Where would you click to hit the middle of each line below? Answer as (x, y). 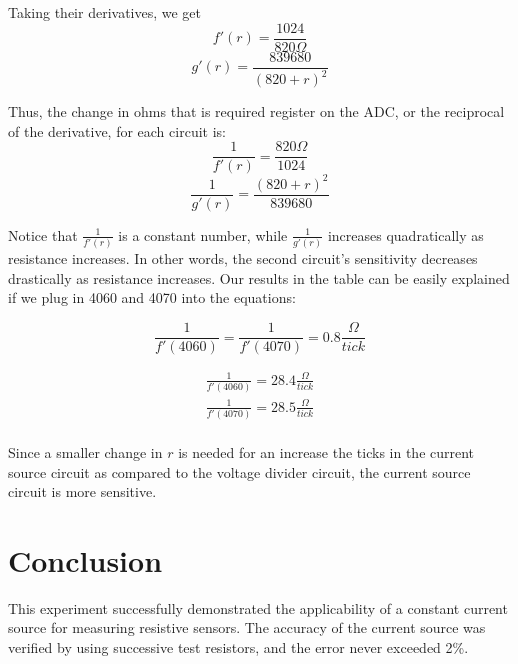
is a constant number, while (203, 234)
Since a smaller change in (85, 451)
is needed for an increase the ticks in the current (326, 451)
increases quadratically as (405, 234)
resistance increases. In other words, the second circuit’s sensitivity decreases (243, 258)
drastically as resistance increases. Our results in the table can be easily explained (259, 277)
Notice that (43, 234)
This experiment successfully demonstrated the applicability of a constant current (258, 607)
